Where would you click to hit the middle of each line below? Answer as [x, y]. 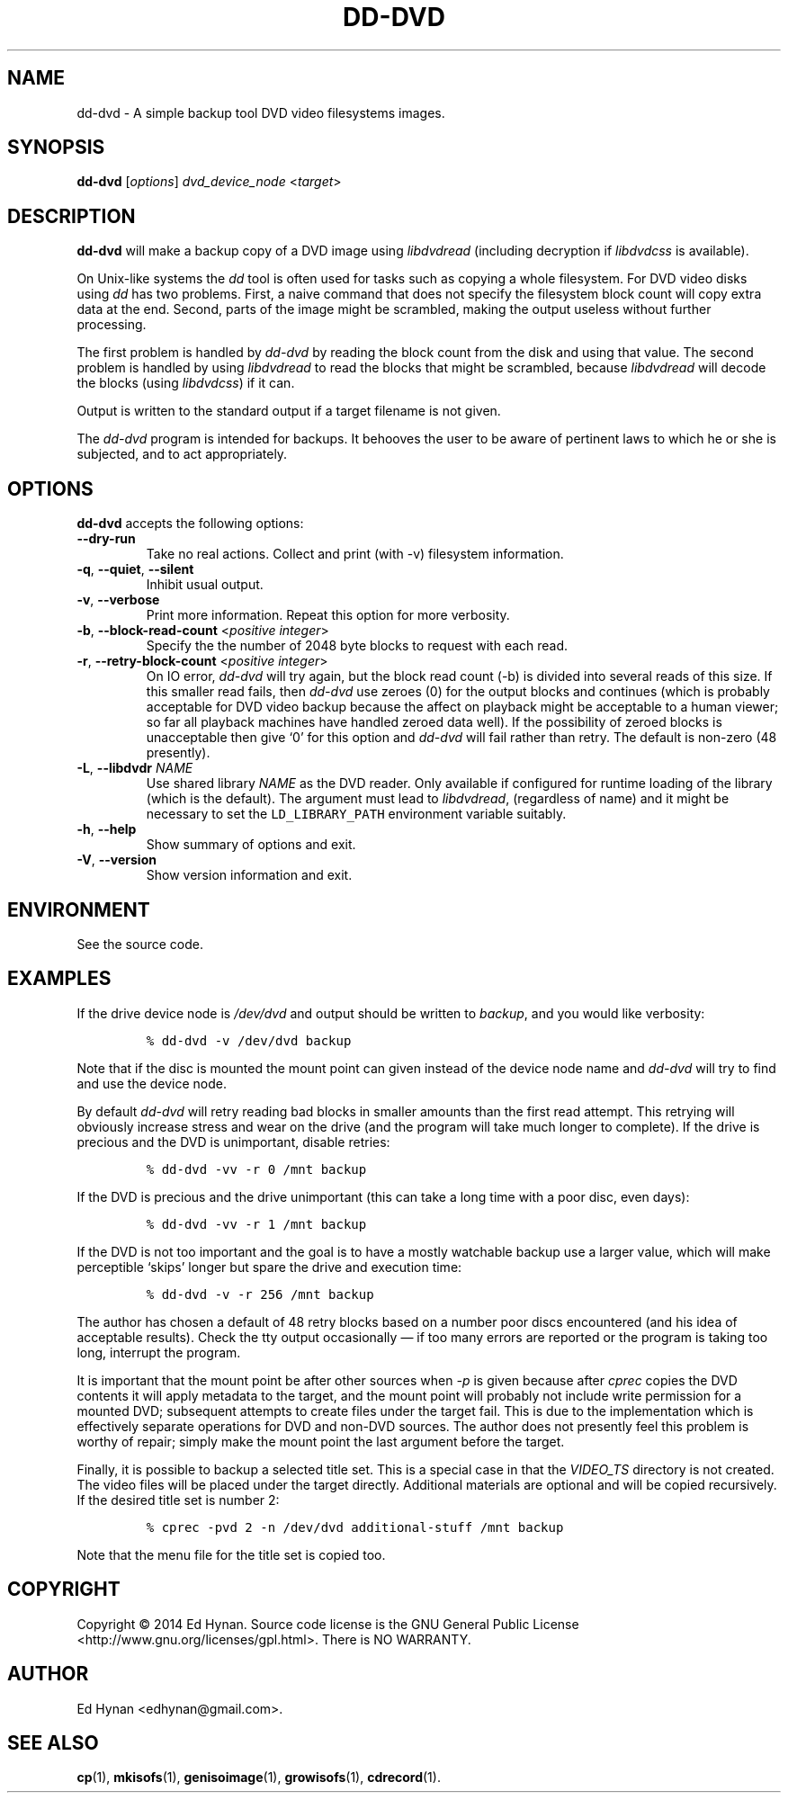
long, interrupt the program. [159, 1352]
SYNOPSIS [56, 148]
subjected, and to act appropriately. [182, 454]
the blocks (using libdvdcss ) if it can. [186, 383]
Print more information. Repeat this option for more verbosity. [328, 615]
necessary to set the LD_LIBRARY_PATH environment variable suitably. [356, 814]
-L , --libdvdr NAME [135, 768]
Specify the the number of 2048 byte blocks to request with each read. [357, 646]
